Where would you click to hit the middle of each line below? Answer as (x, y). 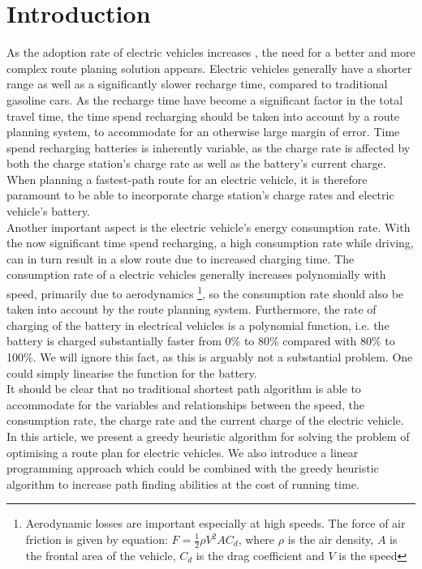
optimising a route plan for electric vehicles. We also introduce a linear (183, 452)
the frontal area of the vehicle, (101, 555)
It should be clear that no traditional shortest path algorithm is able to (184, 389)
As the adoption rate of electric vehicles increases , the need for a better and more (211, 52)
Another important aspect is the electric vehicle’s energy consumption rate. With (209, 227)
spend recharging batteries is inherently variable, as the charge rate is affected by (209, 147)
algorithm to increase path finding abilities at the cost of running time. (183, 483)
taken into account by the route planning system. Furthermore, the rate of (192, 309)
